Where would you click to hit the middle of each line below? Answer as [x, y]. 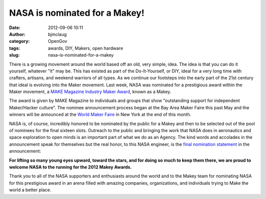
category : [19, 41]
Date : [15, 28]
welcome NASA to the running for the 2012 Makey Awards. [70, 167]
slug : [14, 55]
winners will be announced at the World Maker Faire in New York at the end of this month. [100, 115]
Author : [17, 34]
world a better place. [30, 190]
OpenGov [58, 41]
